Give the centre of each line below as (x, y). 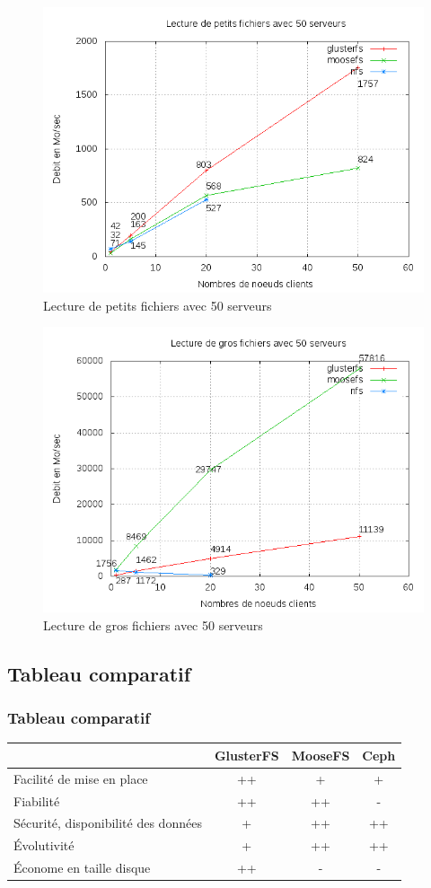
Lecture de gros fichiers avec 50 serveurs (153, 624)
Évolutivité (44, 845)
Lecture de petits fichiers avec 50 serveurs (158, 305)
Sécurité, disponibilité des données (108, 823)
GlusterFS (246, 755)
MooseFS (321, 755)
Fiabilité (37, 800)
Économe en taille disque (82, 868)
